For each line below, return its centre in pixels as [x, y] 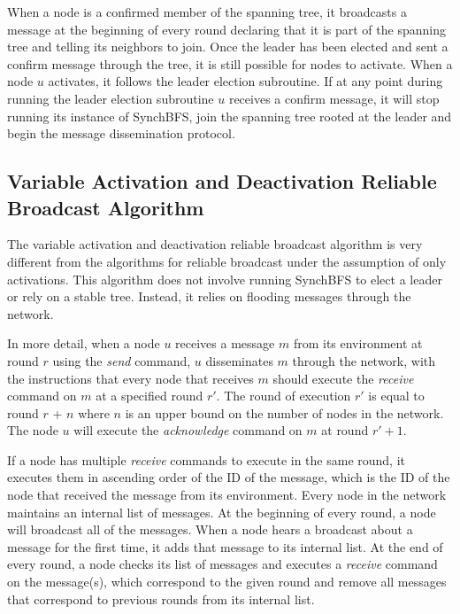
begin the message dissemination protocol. [121, 133]
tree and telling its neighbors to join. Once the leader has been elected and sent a [228, 47]
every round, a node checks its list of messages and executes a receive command [222, 564]
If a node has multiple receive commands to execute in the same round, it [207, 459]
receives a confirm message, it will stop [334, 98]
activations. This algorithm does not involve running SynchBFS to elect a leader [225, 279]
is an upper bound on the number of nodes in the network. [284, 412]
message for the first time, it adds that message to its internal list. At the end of [225, 546]
